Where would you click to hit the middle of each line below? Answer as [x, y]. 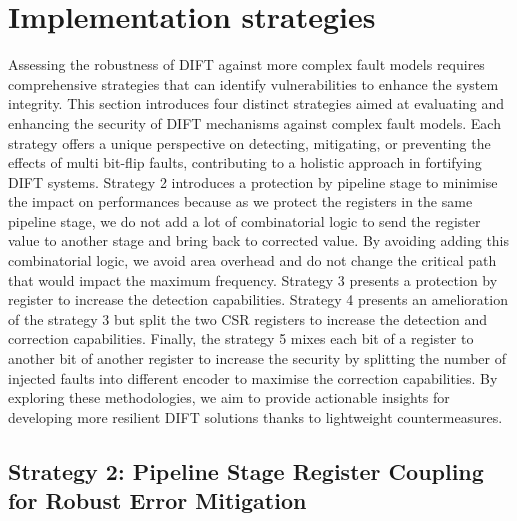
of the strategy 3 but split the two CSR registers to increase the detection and [248, 318]
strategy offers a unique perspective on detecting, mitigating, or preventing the [249, 142]
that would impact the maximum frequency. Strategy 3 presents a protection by [253, 279]
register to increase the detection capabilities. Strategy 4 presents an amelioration [258, 299]
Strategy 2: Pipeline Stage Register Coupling [246, 470]
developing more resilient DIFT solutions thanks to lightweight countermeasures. [255, 416]
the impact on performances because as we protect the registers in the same [240, 201]
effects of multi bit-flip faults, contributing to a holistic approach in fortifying [245, 162]
